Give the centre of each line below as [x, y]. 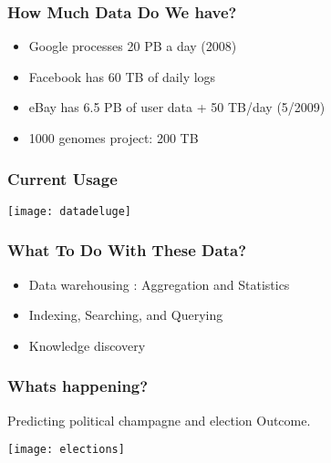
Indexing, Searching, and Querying [126, 315]
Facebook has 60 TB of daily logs [122, 76]
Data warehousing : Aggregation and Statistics [159, 284]
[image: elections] [66, 450]
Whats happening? [78, 386]
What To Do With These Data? [127, 250]
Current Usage [62, 178]
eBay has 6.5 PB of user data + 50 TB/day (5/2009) [177, 107]
